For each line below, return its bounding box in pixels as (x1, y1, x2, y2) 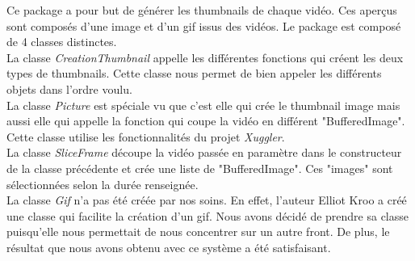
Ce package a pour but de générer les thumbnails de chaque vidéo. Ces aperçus (6, 2, 397, 18)
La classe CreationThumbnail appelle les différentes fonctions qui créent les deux (6, 48, 404, 65)
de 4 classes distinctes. (6, 33, 117, 50)
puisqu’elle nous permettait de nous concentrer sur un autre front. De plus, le (6, 223, 390, 240)
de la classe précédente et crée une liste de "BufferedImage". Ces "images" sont (6, 159, 393, 176)
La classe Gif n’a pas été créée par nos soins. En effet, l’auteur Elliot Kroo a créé (6, 192, 407, 208)
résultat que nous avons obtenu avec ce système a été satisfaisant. (6, 238, 331, 255)
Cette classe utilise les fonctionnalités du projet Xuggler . (6, 128, 285, 145)
